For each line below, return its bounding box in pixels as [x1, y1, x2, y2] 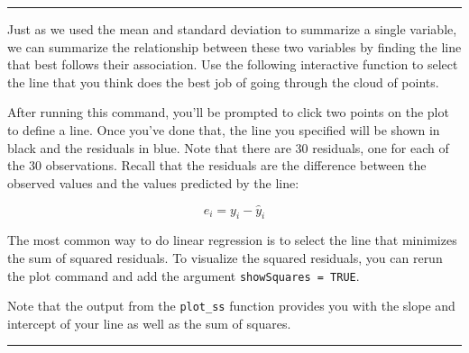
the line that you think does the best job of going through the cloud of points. [7, 72, 439, 91]
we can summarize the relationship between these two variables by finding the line [7, 37, 462, 56]
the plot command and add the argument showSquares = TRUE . [7, 266, 360, 285]
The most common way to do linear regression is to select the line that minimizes [7, 231, 457, 249]
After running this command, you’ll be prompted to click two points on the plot [7, 103, 449, 122]
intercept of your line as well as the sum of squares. [7, 313, 291, 332]
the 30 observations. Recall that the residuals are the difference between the [7, 156, 427, 175]
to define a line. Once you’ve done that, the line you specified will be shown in [7, 120, 440, 139]
